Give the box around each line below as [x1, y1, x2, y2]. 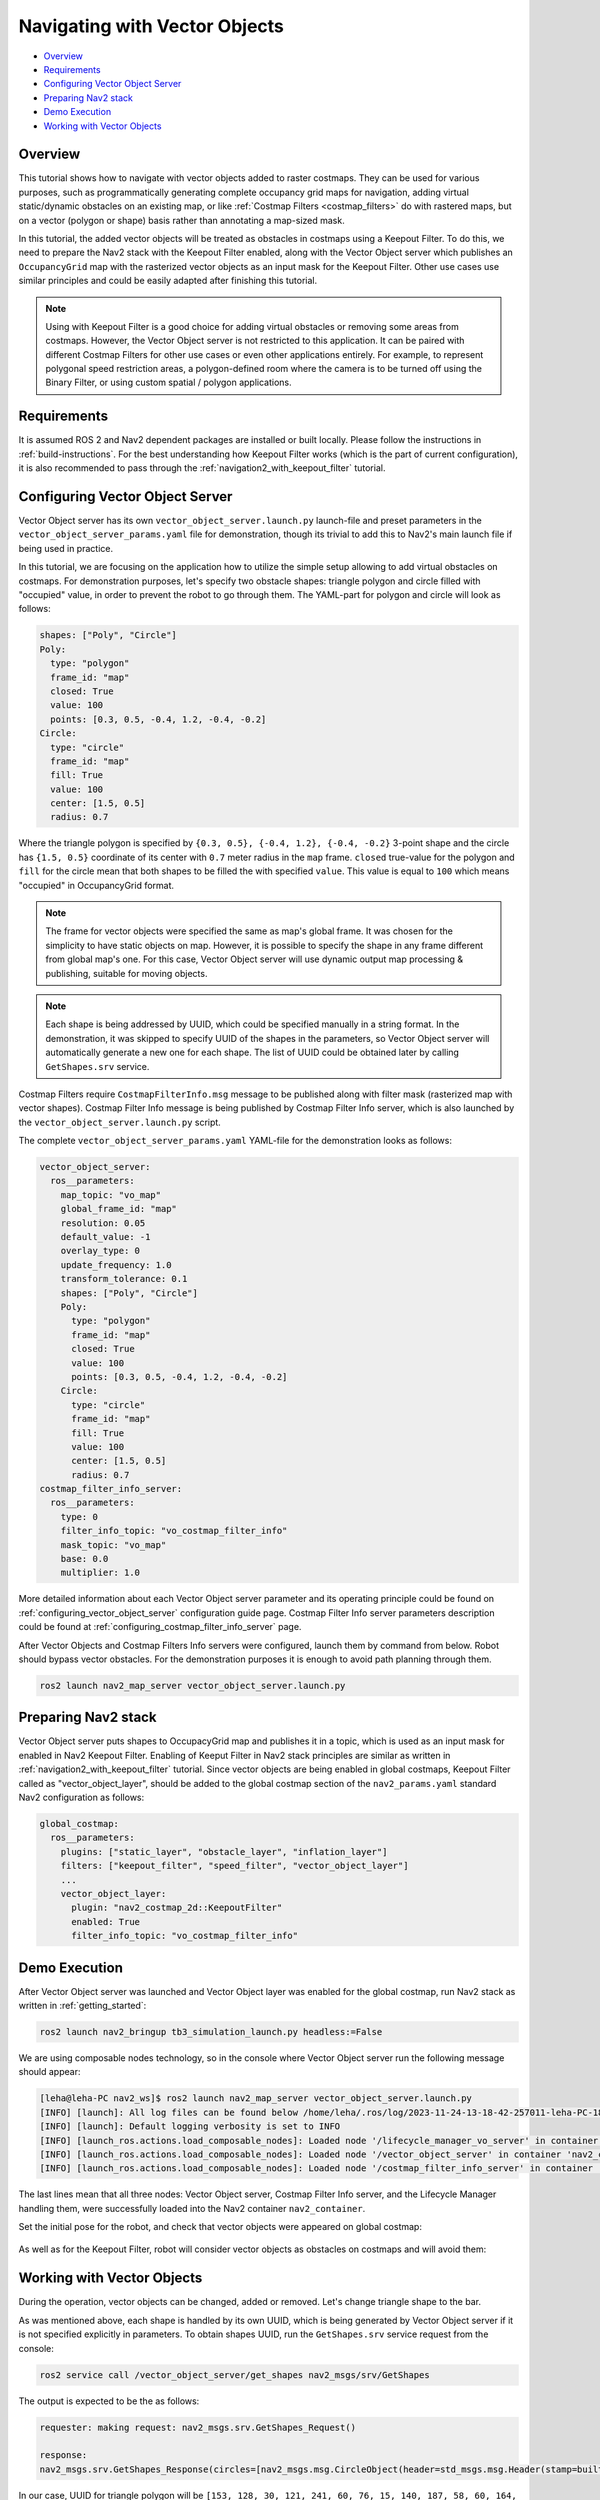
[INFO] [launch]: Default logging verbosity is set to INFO [39, 2121, 341, 2132]
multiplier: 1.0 [60, 1567, 140, 1579]
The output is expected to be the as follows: [18, 2395, 200, 2407]
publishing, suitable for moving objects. [45, 967, 208, 979]
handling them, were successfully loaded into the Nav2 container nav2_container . [18, 2202, 366, 2214]
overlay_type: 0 [60, 1245, 140, 1257]
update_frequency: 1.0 [60, 1259, 172, 1270]
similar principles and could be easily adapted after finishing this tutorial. [18, 275, 318, 287]
